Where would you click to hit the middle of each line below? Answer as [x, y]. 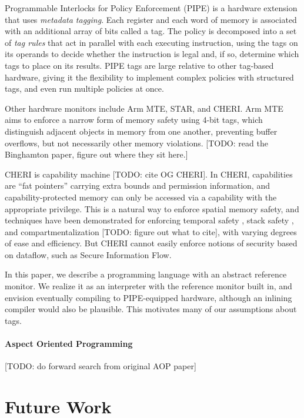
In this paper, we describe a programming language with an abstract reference [146, 274]
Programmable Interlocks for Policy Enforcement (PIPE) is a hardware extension [151, 8]
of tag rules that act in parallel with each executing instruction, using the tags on [151, 42]
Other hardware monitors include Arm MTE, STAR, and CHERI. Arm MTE [144, 108]
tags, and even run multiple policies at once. [84, 88]
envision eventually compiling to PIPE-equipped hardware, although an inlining [148, 297]
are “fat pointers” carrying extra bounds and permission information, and [137, 185]
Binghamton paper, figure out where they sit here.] [96, 154]
